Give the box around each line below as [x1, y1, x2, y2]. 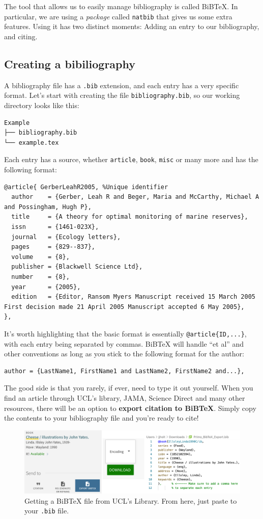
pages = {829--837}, [11, 243, 95, 251]
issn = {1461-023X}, [11, 223, 99, 230]
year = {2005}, [11, 283, 81, 291]
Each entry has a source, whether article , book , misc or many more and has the [4, 154, 258, 165]
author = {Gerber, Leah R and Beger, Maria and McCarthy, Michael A [11, 193, 259, 201]
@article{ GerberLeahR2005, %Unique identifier [4, 183, 168, 191]
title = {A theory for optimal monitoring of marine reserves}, [11, 213, 248, 221]
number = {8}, [11, 273, 70, 280]
